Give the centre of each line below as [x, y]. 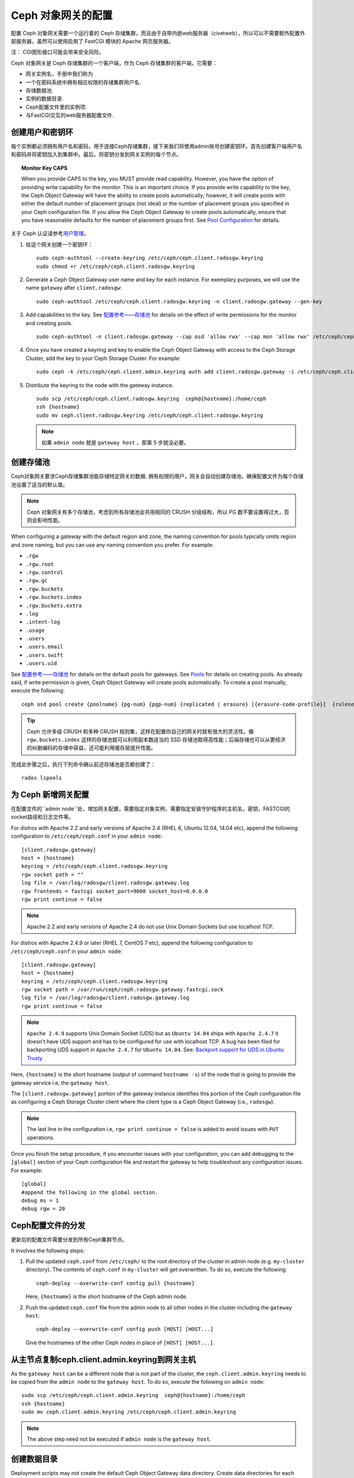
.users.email [45, 647]
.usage [35, 630]
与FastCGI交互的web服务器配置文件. [70, 115]
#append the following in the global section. [90, 1192]
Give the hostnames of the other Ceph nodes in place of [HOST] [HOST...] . [120, 1343]
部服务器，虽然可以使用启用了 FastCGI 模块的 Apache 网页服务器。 [92, 41]
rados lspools [42, 778]
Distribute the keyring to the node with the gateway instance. [100, 385]
